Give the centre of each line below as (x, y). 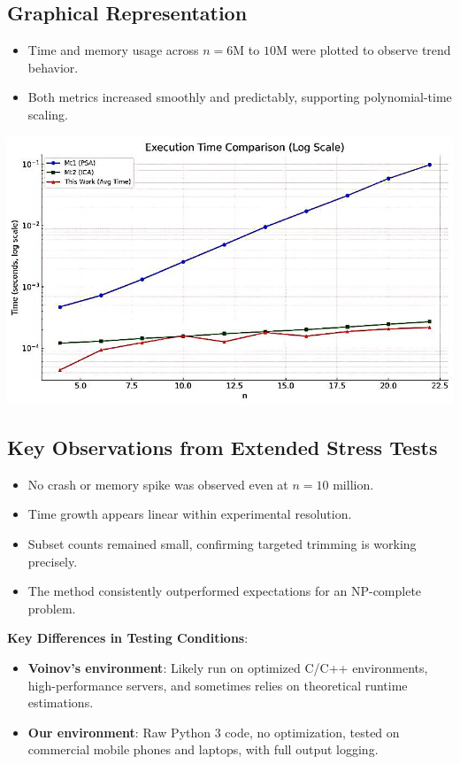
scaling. (48, 114)
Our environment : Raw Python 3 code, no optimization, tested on (214, 732)
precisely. (53, 561)
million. (353, 484)
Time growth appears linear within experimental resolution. (190, 514)
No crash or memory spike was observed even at (158, 484)
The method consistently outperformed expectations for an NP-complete (225, 591)
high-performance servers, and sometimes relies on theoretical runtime (218, 685)
